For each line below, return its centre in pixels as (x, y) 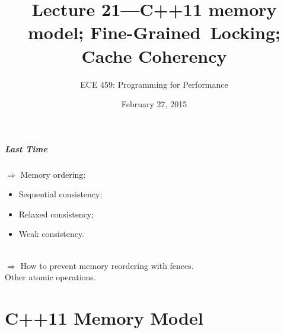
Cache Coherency (154, 55)
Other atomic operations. (50, 277)
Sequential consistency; (60, 194)
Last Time (26, 148)
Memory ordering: (53, 174)
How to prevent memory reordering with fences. (107, 265)
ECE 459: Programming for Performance (154, 84)
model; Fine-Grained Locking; (154, 32)
